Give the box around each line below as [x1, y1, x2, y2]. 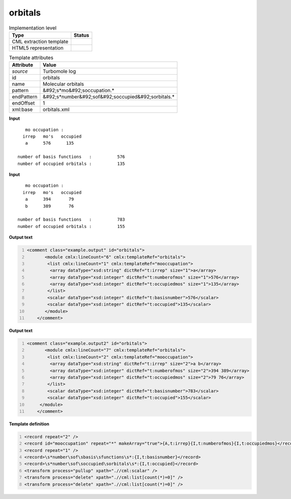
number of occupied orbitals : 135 [17, 161, 126, 166]
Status [73, 32, 89, 38]
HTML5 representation [12, 44, 64, 51]
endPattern [12, 94, 37, 100]
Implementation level [9, 24, 57, 31]
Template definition [9, 421, 49, 427]
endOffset [12, 100, 35, 107]
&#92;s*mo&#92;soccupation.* [43, 87, 114, 94]
